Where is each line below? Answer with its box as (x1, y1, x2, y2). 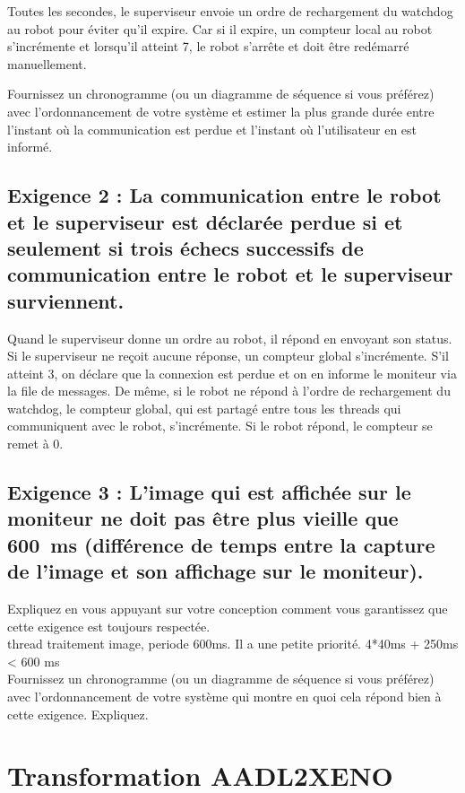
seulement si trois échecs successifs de (7, 233, 364, 261)
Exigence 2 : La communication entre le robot (7, 181, 442, 209)
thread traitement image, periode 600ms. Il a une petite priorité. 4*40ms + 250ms (7, 634, 459, 653)
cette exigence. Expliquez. (7, 704, 149, 723)
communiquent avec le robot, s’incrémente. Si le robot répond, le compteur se (7, 416, 433, 435)
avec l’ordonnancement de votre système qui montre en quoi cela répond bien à (7, 687, 442, 706)
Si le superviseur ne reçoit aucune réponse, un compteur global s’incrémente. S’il (7, 346, 449, 365)
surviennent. (7, 286, 125, 314)
